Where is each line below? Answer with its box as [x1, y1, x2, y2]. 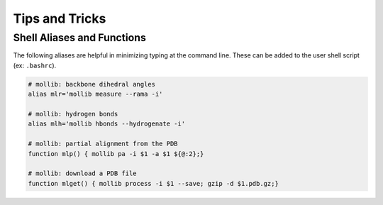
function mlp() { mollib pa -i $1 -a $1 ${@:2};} [28, 150, 204, 157]
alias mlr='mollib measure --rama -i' [28, 90, 163, 99]
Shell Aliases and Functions [13, 31, 147, 44]
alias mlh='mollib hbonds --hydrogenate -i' [28, 120, 186, 128]
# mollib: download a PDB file [28, 170, 138, 177]
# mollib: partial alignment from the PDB [28, 140, 178, 148]
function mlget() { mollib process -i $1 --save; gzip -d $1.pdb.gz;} [28, 179, 279, 187]
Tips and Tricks [13, 11, 106, 26]
